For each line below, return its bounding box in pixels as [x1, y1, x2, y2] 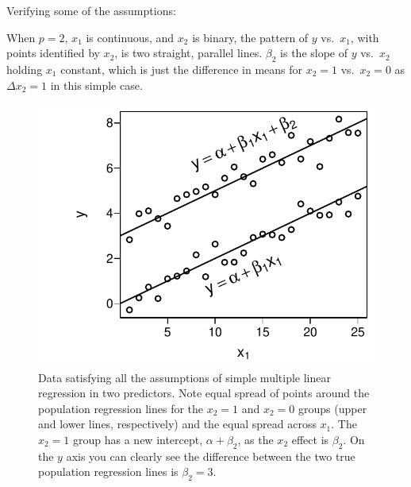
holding [6, 60, 43, 77]
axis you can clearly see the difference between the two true [66, 447, 355, 464]
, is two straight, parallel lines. [114, 44, 263, 61]
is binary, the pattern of [192, 29, 309, 45]
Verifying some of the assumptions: [6, 2, 176, 18]
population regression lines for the [38, 400, 204, 416]
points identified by [6, 44, 100, 61]
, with [350, 29, 379, 45]
